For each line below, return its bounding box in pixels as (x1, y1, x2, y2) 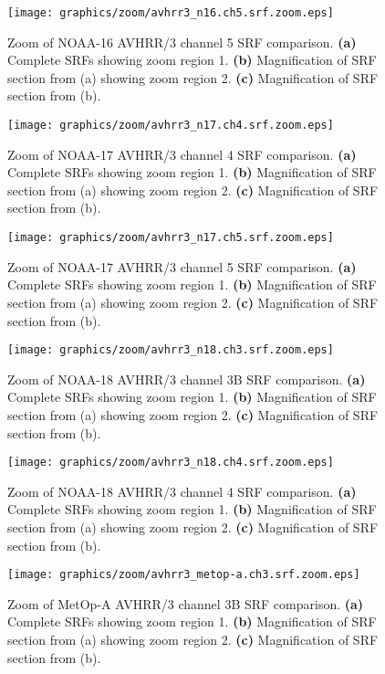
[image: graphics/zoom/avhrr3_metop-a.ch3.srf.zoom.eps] (7, 568, 360, 582)
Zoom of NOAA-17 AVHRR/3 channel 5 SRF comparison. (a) (7, 257, 357, 276)
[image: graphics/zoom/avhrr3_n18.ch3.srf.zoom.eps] (7, 343, 334, 357)
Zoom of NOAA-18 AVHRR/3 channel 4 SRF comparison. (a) (7, 481, 357, 500)
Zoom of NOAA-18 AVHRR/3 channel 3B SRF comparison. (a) (7, 369, 366, 388)
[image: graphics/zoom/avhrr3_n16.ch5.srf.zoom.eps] (7, 6, 334, 19)
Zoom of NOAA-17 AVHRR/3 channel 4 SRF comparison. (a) (7, 144, 357, 163)
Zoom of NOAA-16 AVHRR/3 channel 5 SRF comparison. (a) (7, 32, 357, 51)
